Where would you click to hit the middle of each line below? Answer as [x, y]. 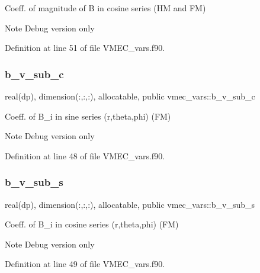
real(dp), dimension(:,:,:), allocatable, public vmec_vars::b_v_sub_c [130, 96]
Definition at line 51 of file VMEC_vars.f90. [85, 48]
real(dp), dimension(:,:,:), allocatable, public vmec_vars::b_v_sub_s [130, 204]
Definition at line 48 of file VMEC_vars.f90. [85, 155]
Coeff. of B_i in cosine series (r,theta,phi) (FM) [92, 224]
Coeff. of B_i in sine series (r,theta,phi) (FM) [88, 116]
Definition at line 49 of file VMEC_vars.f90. [85, 264]
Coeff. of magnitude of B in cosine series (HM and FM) [105, 8]
